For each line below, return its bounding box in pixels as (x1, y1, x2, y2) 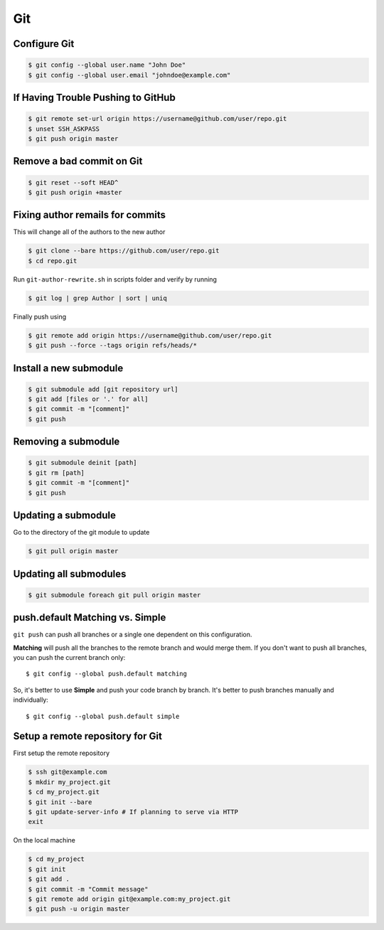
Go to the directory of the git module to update (13, 528, 150, 537)
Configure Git (13, 38, 75, 50)
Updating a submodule (13, 509, 117, 522)
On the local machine (13, 836, 76, 845)
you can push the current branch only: (13, 653, 126, 661)
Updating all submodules (13, 567, 127, 579)
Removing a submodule (13, 436, 120, 448)
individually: (13, 695, 49, 704)
